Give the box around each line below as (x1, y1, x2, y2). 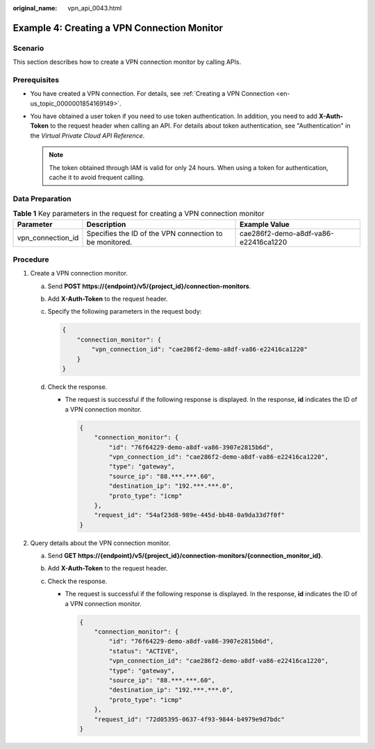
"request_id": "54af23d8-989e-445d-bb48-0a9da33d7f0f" (94, 511, 285, 519)
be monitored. (86, 237, 133, 246)
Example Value (240, 219, 290, 229)
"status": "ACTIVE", (108, 647, 179, 655)
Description (86, 219, 126, 229)
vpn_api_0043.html (67, 4, 122, 12)
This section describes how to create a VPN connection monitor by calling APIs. (12, 58, 242, 66)
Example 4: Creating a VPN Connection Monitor (12, 22, 224, 34)
